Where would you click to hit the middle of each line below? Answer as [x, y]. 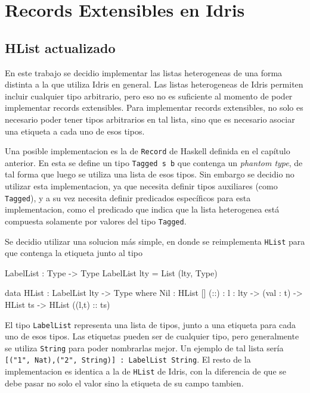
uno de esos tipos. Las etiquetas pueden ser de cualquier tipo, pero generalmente [152, 336]
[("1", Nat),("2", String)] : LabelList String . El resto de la [128, 359]
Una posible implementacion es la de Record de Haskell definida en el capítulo [148, 151]
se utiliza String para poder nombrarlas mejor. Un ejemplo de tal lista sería [144, 347]
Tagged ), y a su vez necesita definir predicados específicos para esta [128, 197]
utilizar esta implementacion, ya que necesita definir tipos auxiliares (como [141, 186]
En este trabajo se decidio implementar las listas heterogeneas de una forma [144, 72]
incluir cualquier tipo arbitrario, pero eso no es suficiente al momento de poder [149, 96]
